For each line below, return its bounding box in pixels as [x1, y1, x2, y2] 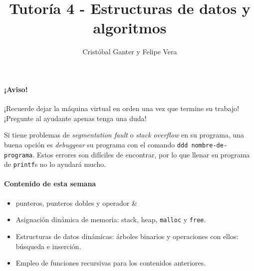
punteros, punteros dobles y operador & [15, 197, 137, 208]
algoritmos [93, 17, 167, 38]
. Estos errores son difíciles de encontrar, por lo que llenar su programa [32, 149, 250, 159]
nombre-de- [191, 141, 228, 149]
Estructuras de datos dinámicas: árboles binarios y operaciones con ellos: [15, 231, 239, 241]
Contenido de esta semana [4, 178, 96, 189]
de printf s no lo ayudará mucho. [4, 159, 106, 169]
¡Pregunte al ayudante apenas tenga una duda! [4, 113, 147, 123]
